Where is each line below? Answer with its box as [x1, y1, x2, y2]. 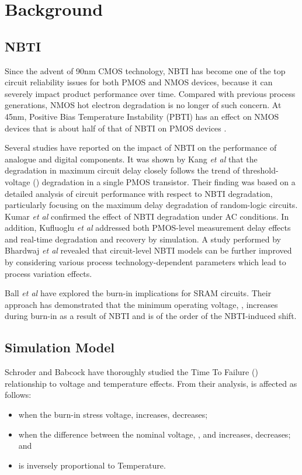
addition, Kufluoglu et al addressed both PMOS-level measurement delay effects [5, 221, 291, 234]
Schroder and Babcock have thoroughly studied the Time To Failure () [5, 366, 258, 378]
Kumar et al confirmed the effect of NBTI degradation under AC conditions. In [5, 210, 289, 222]
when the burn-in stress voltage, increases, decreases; [18, 408, 208, 421]
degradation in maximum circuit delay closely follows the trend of [5, 164, 240, 176]
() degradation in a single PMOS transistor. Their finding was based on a [33, 175, 296, 188]
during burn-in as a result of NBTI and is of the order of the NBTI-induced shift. [5, 310, 297, 322]
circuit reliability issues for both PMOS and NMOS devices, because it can [5, 76, 273, 88]
